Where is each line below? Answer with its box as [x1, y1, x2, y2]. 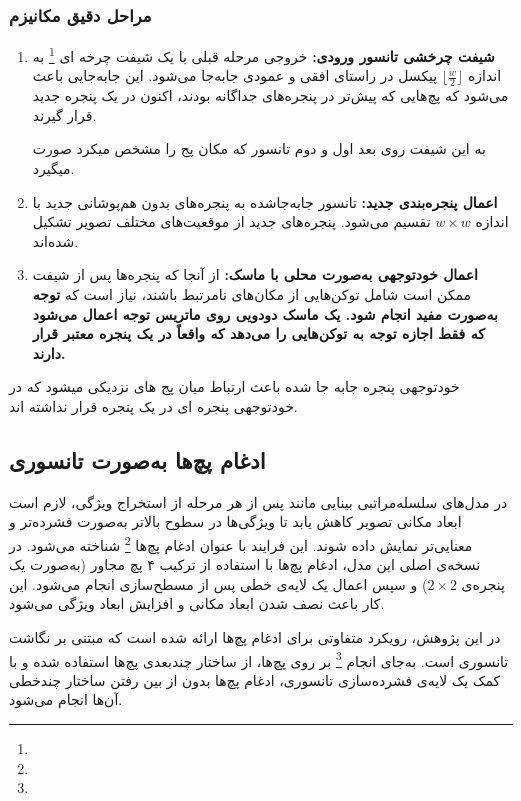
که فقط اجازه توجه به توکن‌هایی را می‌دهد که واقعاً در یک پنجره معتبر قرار [32, 323, 485, 344]
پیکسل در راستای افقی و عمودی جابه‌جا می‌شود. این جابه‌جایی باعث [32, 65, 438, 86]
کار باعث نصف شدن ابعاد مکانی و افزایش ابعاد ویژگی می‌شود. [9, 593, 385, 614]
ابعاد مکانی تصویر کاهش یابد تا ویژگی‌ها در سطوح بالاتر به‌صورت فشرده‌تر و [9, 511, 462, 532]
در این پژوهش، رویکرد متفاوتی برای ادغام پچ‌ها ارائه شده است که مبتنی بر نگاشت [9, 627, 501, 648]
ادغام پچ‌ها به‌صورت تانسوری [9, 445, 266, 475]
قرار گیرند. [32, 104, 97, 125]
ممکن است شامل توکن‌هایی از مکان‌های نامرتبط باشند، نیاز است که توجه [32, 284, 471, 305]
